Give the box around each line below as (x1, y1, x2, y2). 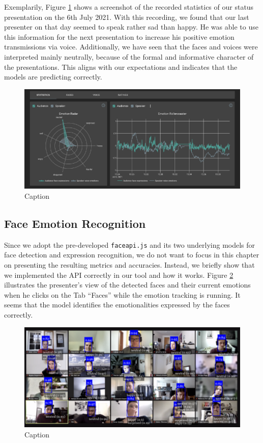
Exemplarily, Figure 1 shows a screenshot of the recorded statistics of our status (4, 2, 254, 12)
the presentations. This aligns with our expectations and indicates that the (4, 61, 238, 72)
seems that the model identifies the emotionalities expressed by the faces (4, 299, 230, 310)
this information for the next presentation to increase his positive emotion (4, 31, 235, 42)
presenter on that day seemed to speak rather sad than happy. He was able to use (4, 21, 258, 32)
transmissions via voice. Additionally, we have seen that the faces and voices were (4, 41, 258, 52)
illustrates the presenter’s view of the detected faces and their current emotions (4, 279, 251, 290)
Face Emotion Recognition (4, 215, 146, 231)
